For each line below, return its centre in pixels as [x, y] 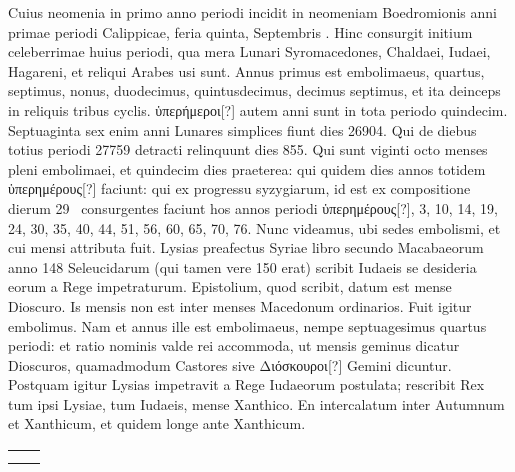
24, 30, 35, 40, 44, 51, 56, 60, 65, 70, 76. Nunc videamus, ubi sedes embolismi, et [254, 227]
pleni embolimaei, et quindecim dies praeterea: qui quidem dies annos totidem [247, 168]
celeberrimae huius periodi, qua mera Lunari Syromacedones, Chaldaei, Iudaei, [249, 51]
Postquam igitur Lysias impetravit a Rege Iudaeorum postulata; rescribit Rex [246, 384]
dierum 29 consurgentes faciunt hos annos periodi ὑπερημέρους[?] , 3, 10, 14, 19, [253, 207]
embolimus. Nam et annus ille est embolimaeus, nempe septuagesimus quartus [247, 325]
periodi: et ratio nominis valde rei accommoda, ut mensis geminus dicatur [234, 345]
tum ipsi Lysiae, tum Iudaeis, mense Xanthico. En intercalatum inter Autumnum [256, 403]
